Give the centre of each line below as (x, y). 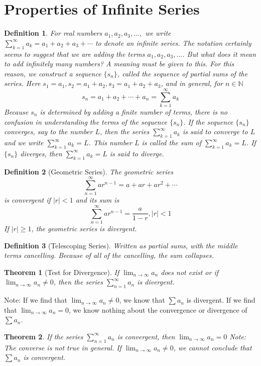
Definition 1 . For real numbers (53, 33)
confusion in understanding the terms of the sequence (86, 121)
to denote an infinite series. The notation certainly (173, 42)
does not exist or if (190, 272)
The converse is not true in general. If (63, 347)
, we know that (142, 300)
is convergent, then (146, 336)
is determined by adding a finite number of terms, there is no (134, 112)
